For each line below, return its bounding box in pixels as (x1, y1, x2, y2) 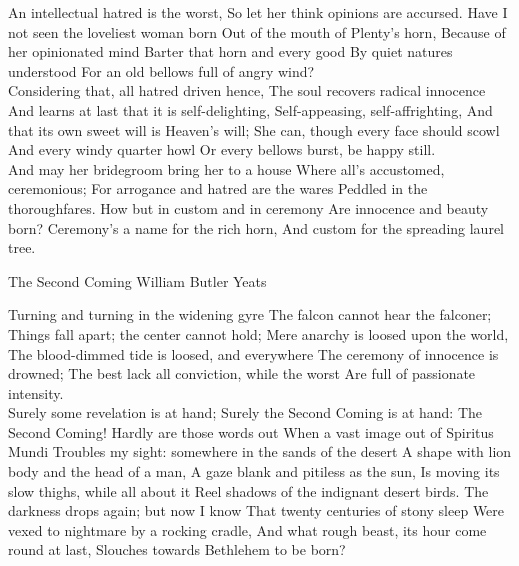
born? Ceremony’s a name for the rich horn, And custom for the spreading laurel (8, 217, 505, 238)
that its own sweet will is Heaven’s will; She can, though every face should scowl (8, 119, 500, 140)
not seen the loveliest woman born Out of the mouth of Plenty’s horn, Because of (8, 21, 506, 42)
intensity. (8, 382, 64, 403)
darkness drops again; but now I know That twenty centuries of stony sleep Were (8, 500, 505, 521)
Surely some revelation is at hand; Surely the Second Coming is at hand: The (8, 402, 483, 423)
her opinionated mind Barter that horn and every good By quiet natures (8, 41, 453, 62)
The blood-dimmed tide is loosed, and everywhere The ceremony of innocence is (8, 343, 499, 364)
